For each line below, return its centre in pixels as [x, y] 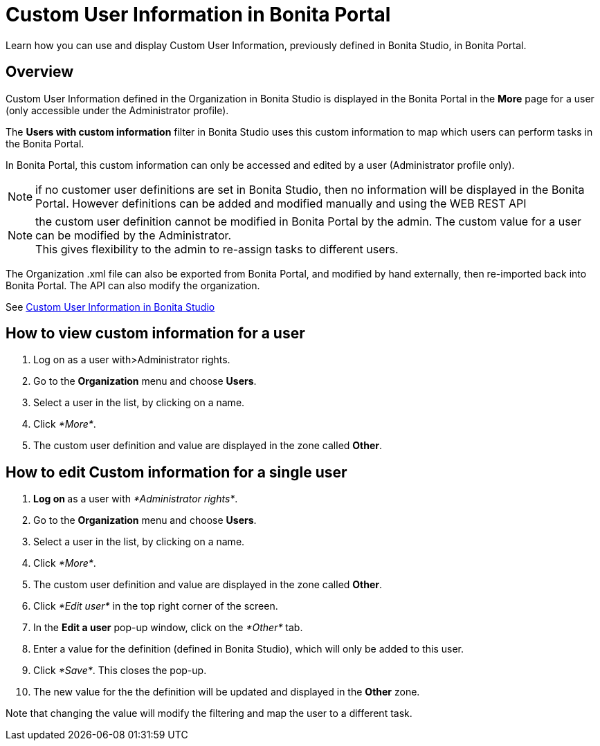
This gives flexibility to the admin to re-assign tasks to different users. [217, 249]
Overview [40, 72]
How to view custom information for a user [155, 334]
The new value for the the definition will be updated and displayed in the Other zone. [227, 692]
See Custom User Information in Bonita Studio [110, 307]
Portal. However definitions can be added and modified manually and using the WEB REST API [281, 203]
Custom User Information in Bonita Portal [198, 15]
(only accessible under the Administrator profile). [117, 110]
